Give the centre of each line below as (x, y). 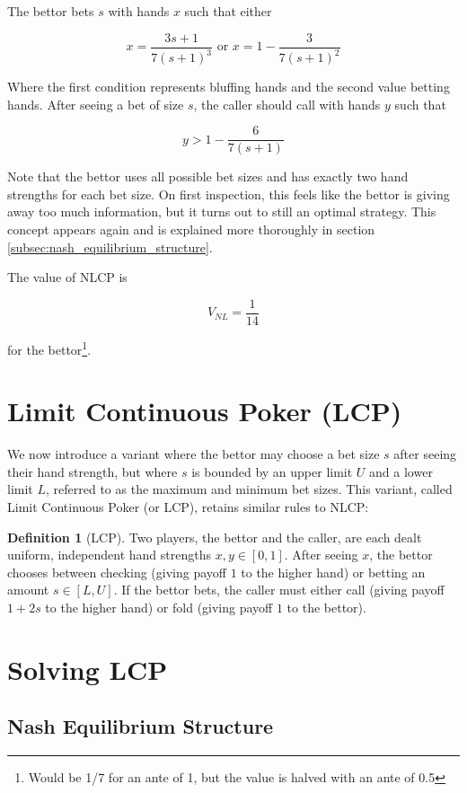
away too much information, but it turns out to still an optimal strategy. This (222, 211)
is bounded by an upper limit (272, 471)
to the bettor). (326, 607)
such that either (228, 11)
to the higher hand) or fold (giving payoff (159, 607)
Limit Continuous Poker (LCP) (205, 411)
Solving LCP (88, 669)
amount (28, 590)
